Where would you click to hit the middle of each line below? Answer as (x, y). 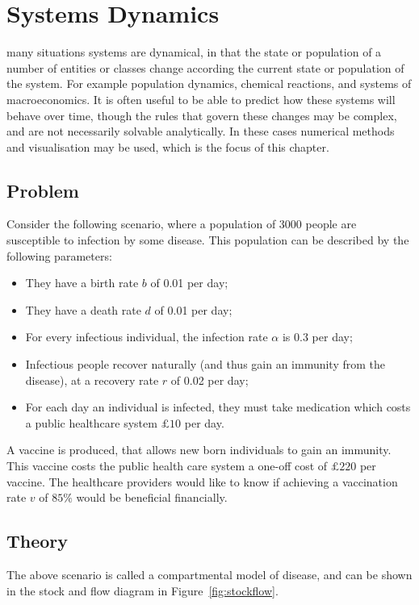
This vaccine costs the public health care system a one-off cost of (167, 466)
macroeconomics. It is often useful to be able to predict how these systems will (201, 99)
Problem (43, 190)
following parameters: (59, 255)
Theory (38, 541)
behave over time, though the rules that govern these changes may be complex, (202, 115)
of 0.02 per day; (209, 380)
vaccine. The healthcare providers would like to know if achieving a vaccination (202, 481)
